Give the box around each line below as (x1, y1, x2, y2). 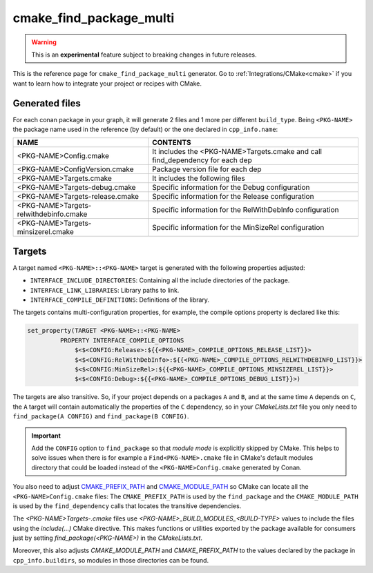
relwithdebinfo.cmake (17, 209, 88, 219)
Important (31, 431, 61, 440)
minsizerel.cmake (17, 227, 74, 237)
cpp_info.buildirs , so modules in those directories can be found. (12, 556, 209, 564)
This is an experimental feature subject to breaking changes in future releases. (31, 50, 257, 59)
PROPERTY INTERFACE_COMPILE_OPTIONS (59, 336, 184, 344)
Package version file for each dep (152, 164, 262, 174)
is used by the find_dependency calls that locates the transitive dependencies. (12, 501, 242, 510)
